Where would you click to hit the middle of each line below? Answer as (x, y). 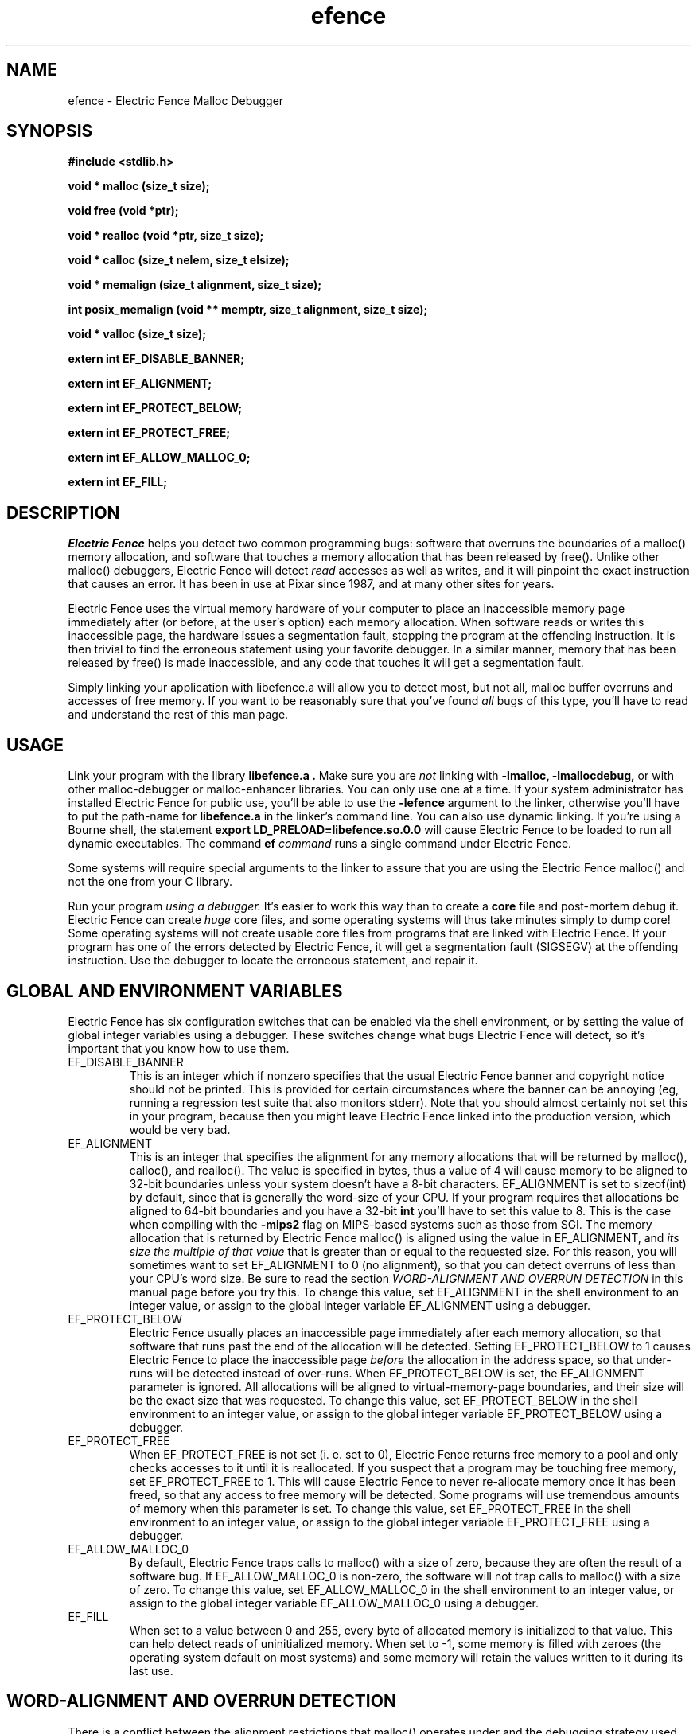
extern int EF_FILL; (118, 482)
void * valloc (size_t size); (137, 334)
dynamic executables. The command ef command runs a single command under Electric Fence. (320, 844)
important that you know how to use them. (179, 1048)
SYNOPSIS (50, 131)
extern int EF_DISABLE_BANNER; (156, 359)
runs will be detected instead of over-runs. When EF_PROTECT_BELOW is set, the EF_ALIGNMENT (387, 1373)
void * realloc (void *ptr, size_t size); (166, 236)
